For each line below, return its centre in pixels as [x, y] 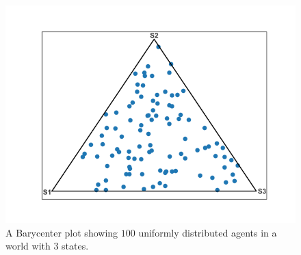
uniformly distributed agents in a [208, 232]
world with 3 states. [47, 246]
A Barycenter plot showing [62, 232]
